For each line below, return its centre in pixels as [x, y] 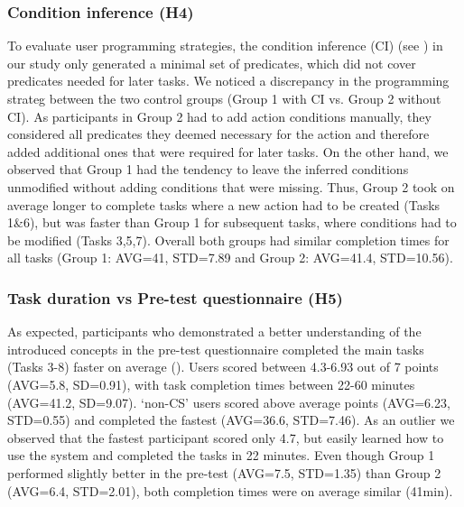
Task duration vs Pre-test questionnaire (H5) [175, 297]
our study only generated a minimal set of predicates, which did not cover [212, 63]
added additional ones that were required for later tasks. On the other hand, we [228, 151]
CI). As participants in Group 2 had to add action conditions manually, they [219, 116]
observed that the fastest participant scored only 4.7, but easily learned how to [226, 437]
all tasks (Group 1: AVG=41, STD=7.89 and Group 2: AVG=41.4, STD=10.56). [230, 258]
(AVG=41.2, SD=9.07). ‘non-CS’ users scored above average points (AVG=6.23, [229, 402]
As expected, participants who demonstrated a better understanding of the [214, 332]
